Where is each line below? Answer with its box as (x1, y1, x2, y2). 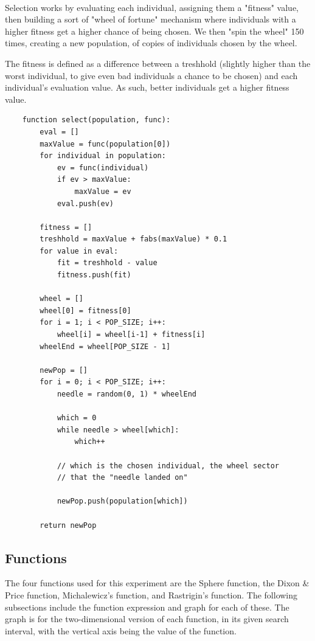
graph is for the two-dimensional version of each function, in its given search (5, 612, 289, 625)
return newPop (40, 521, 97, 530)
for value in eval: (40, 246, 119, 255)
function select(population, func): (22, 116, 171, 125)
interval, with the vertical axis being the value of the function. (5, 624, 237, 637)
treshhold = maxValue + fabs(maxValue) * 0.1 (40, 235, 227, 244)
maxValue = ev (74, 187, 131, 196)
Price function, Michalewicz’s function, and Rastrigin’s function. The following (5, 588, 298, 601)
